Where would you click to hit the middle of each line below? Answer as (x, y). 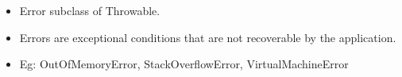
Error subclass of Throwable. (90, 10)
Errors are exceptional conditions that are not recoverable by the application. (208, 37)
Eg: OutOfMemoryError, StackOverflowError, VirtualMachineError (184, 64)
